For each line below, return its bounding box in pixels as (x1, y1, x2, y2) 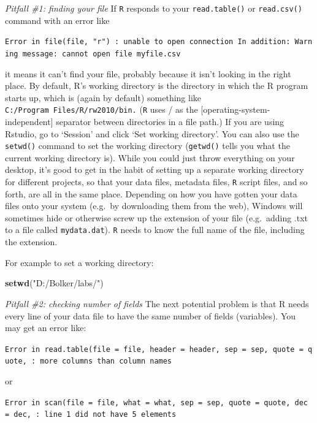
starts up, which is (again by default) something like (5, 91, 202, 104)
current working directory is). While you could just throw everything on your (5, 151, 295, 164)
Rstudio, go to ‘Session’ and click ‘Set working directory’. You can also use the (5, 127, 299, 140)
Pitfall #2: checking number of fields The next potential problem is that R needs (5, 297, 309, 310)
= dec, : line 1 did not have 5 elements (5, 410, 177, 419)
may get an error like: (5, 321, 86, 334)
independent (5, 115, 51, 128)
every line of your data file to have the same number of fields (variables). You (5, 309, 296, 322)
